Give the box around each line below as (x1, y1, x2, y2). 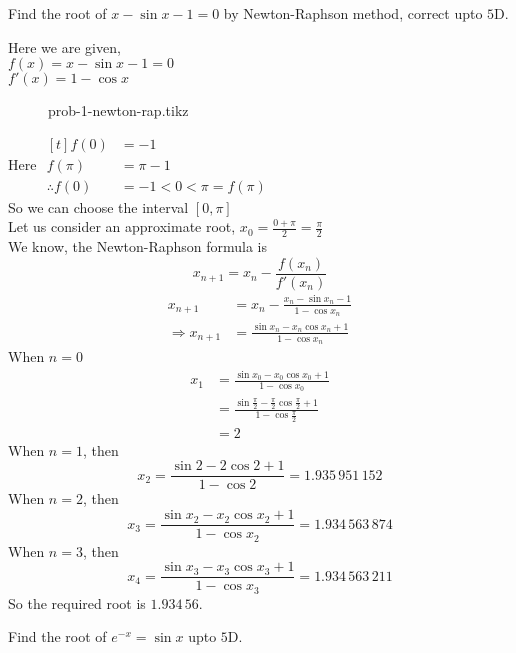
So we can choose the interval (8, 196, 189, 217)
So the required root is (8, 592, 146, 613)
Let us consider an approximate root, (8, 216, 236, 237)
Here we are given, (8, 36, 121, 57)
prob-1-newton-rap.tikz (48, 100, 189, 121)
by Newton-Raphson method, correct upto (223, 3, 483, 23)
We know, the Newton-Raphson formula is (8, 236, 267, 257)
